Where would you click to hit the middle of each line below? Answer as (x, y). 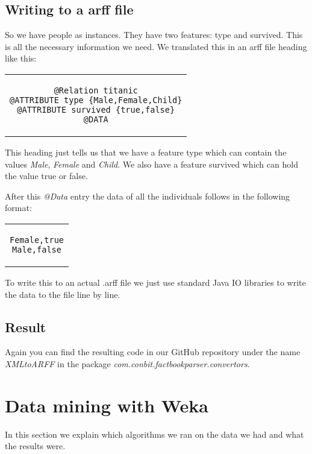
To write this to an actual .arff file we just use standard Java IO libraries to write (155, 282)
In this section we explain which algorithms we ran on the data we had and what (154, 434)
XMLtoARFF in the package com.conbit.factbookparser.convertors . (127, 363)
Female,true (37, 240)
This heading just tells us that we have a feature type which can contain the (146, 152)
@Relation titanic (96, 90)
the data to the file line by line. (63, 294)
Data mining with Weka (107, 405)
